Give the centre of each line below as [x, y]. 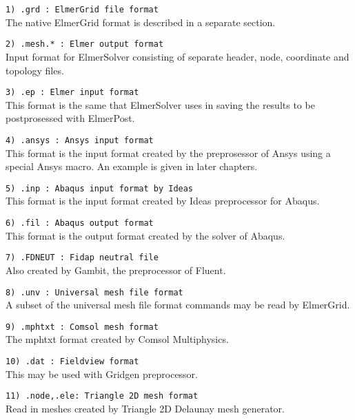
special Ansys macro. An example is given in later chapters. [132, 166]
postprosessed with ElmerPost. [70, 118]
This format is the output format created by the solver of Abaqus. [145, 235]
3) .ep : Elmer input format [72, 93]
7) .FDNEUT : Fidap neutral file [82, 258]
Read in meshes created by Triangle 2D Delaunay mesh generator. [145, 408]
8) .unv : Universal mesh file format [94, 292]
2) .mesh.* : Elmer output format [85, 44]
